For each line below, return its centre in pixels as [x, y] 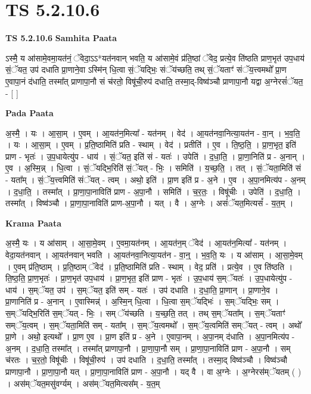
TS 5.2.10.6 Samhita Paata [61, 38]
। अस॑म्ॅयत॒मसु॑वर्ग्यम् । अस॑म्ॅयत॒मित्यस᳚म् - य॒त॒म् [83, 383]
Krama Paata [33, 223]
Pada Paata [29, 113]
